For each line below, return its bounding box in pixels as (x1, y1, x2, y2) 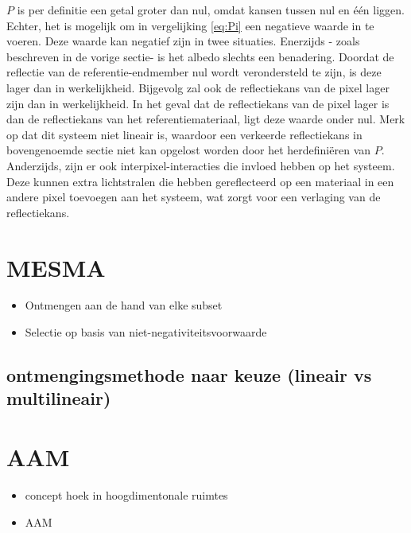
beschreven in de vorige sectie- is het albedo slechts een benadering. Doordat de (6, 48, 394, 64)
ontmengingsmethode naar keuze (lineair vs (6, 363, 372, 387)
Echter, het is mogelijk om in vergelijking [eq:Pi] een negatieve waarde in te (6, 17, 374, 33)
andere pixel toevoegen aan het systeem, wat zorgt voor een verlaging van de (6, 189, 381, 205)
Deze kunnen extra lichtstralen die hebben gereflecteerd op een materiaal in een (6, 173, 394, 189)
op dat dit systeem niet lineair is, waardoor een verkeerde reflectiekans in (6, 126, 363, 142)
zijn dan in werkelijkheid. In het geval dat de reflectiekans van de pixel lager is (6, 95, 390, 111)
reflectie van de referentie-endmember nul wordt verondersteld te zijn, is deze (6, 64, 382, 80)
